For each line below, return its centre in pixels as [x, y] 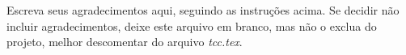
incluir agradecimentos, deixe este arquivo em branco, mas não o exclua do [192, 25]
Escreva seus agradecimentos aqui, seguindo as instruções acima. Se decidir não [203, 10]
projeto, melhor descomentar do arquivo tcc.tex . [125, 42]
